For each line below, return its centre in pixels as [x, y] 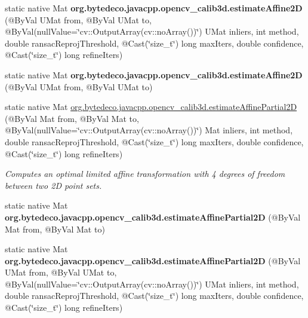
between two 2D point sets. [53, 185]
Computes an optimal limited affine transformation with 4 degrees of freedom [145, 174]
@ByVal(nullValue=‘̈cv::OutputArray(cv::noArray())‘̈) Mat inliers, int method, [149, 130]
